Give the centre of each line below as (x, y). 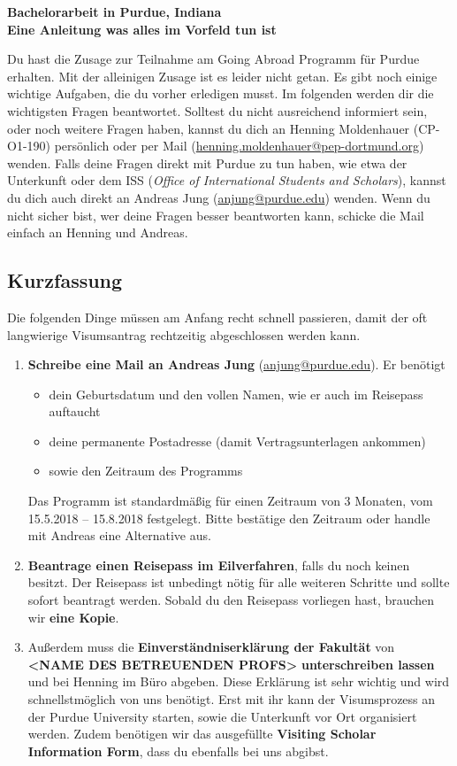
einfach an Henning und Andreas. (98, 232)
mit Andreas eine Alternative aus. (119, 535)
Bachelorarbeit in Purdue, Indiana (114, 12)
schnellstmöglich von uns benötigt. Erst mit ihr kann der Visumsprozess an (232, 699)
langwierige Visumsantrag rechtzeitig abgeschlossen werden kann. (184, 334)
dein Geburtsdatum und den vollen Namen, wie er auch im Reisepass (236, 394)
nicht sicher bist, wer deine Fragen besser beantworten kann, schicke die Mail (216, 215)
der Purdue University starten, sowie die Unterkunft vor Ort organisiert (222, 716)
